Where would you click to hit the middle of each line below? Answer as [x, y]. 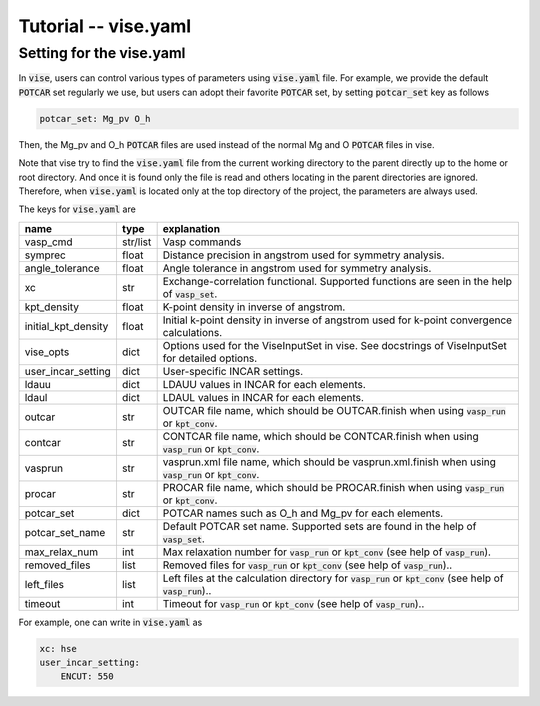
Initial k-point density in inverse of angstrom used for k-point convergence [337, 320]
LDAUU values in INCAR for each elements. [264, 384]
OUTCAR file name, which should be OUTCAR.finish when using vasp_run [334, 410]
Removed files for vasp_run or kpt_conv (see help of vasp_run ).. [307, 565]
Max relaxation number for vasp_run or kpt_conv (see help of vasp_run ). [327, 552]
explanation [191, 228]
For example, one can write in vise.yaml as [110, 622]
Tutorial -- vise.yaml [105, 26]
